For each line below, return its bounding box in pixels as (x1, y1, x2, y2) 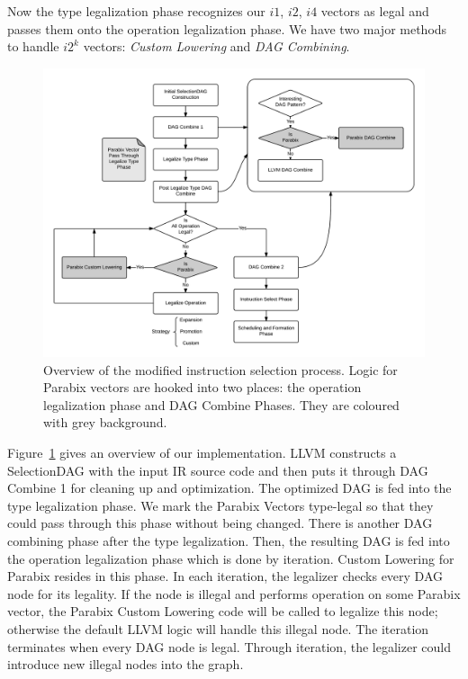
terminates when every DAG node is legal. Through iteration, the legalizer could (7, 637, 451, 656)
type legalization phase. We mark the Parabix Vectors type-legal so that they (7, 496, 434, 514)
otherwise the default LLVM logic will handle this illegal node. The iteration (7, 620, 429, 638)
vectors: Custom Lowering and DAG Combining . (83, 37, 350, 56)
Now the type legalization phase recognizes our (7, 2, 265, 20)
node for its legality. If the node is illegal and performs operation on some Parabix (7, 584, 461, 603)
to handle (7, 37, 59, 56)
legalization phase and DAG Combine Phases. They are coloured (43, 395, 400, 414)
